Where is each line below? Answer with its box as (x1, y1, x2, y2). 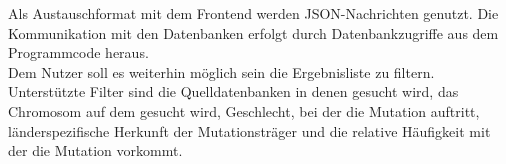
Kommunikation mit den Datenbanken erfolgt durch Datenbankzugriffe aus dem (8, 22, 499, 43)
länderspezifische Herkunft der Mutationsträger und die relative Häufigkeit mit (8, 120, 491, 141)
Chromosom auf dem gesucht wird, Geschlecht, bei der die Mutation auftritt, (8, 100, 480, 121)
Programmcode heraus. (8, 42, 149, 63)
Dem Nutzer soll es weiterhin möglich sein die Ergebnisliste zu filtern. (8, 61, 435, 82)
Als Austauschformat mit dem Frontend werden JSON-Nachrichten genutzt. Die (8, 3, 499, 23)
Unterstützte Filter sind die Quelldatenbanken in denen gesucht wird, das (8, 81, 459, 102)
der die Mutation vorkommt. (8, 140, 183, 161)
